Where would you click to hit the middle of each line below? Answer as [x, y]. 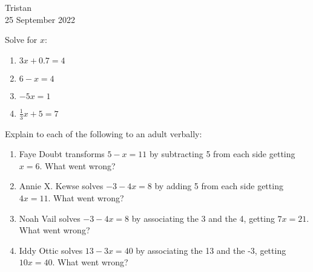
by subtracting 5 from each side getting [222, 154]
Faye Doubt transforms [62, 154]
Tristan [18, 7]
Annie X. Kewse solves [61, 186]
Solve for [21, 40]
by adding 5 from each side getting [219, 186]
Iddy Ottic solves [51, 250]
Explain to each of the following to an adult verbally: [104, 133]
